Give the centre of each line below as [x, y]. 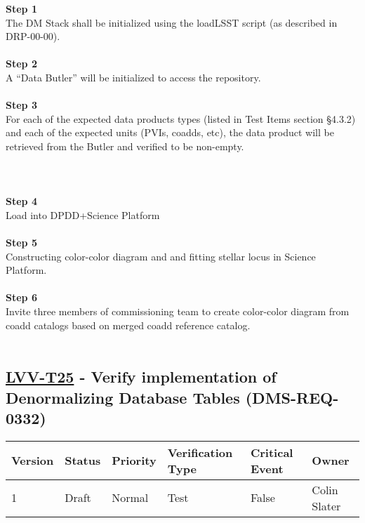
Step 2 [21, 64]
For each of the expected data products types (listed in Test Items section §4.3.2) [181, 118]
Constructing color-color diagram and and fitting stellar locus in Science [161, 256]
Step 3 [21, 105]
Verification [200, 452]
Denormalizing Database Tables [123, 397]
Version [33, 461]
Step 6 [21, 297]
